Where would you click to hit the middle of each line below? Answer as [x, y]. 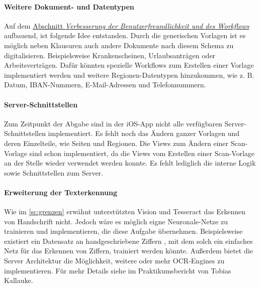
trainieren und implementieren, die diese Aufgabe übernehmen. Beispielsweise [123, 231]
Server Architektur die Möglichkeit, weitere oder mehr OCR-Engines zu [114, 261]
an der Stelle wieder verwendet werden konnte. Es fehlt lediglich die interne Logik [130, 163]
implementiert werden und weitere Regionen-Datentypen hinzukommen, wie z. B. [129, 75]
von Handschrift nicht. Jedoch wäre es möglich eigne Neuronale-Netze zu [116, 221]
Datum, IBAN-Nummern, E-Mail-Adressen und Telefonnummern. [105, 85]
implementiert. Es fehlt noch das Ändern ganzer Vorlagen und [144, 133]
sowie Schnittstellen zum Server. [54, 172]
